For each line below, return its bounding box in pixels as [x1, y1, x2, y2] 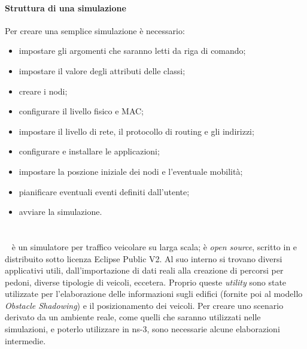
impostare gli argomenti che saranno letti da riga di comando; [19, 44, 246, 57]
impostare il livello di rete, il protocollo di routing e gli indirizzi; [19, 125, 254, 137]
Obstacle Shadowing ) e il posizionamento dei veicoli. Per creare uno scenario [5, 299, 284, 311]
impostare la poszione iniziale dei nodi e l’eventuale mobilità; [19, 165, 243, 177]
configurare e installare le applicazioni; [19, 145, 160, 157]
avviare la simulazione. [19, 205, 102, 218]
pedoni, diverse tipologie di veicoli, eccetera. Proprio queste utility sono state [5, 275, 287, 288]
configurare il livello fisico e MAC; [19, 105, 144, 117]
